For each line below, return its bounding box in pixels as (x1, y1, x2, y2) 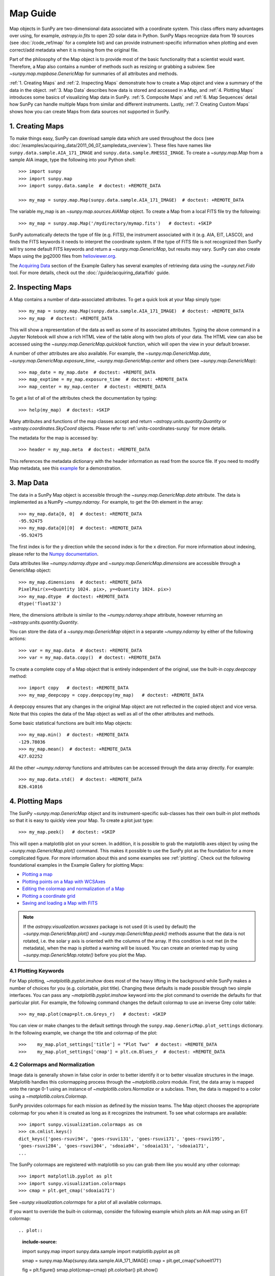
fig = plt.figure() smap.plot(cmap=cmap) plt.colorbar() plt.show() (22, 1267, 158, 1273)
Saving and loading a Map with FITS (22, 900, 98, 906)
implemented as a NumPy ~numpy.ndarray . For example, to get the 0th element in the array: (9, 499, 203, 505)
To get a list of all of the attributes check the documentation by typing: (9, 395, 157, 401)
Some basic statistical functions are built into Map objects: (9, 720, 132, 726)
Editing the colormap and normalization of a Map (22, 886, 125, 892)
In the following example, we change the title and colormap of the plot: (9, 1029, 158, 1036)
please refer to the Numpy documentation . (9, 551, 99, 557)
